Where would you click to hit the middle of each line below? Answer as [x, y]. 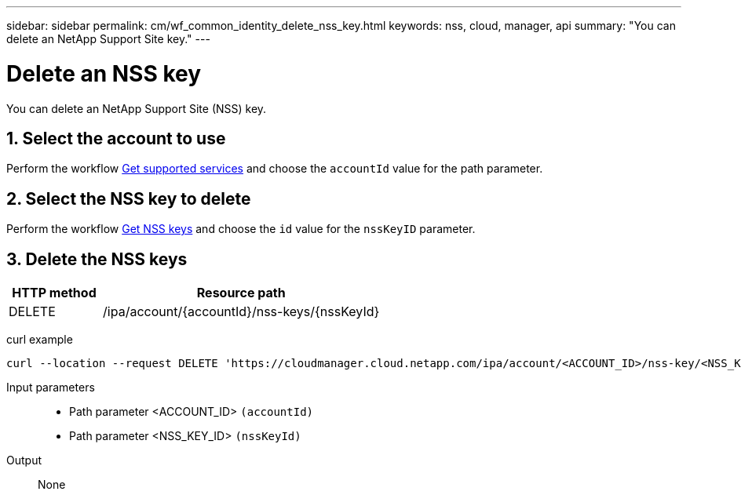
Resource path [241, 293]
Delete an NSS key [104, 73]
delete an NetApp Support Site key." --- [108, 39]
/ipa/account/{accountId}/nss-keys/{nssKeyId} [241, 312]
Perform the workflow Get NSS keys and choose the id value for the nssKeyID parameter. [241, 229]
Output [24, 460]
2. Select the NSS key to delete [129, 198]
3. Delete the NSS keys [97, 259]
